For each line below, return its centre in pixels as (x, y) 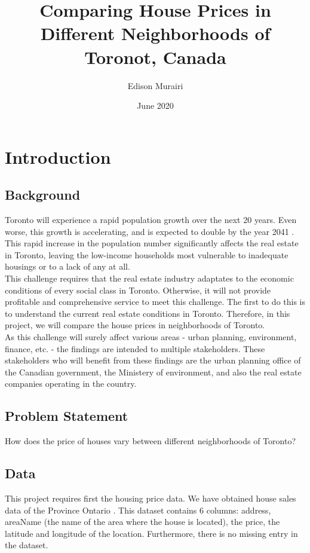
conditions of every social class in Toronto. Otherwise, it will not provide (138, 290)
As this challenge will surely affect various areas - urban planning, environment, (151, 337)
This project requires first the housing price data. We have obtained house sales (151, 498)
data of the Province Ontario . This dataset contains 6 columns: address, (138, 510)
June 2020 (155, 106)
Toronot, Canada (155, 56)
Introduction (58, 156)
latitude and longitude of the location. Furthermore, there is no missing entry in (151, 533)
